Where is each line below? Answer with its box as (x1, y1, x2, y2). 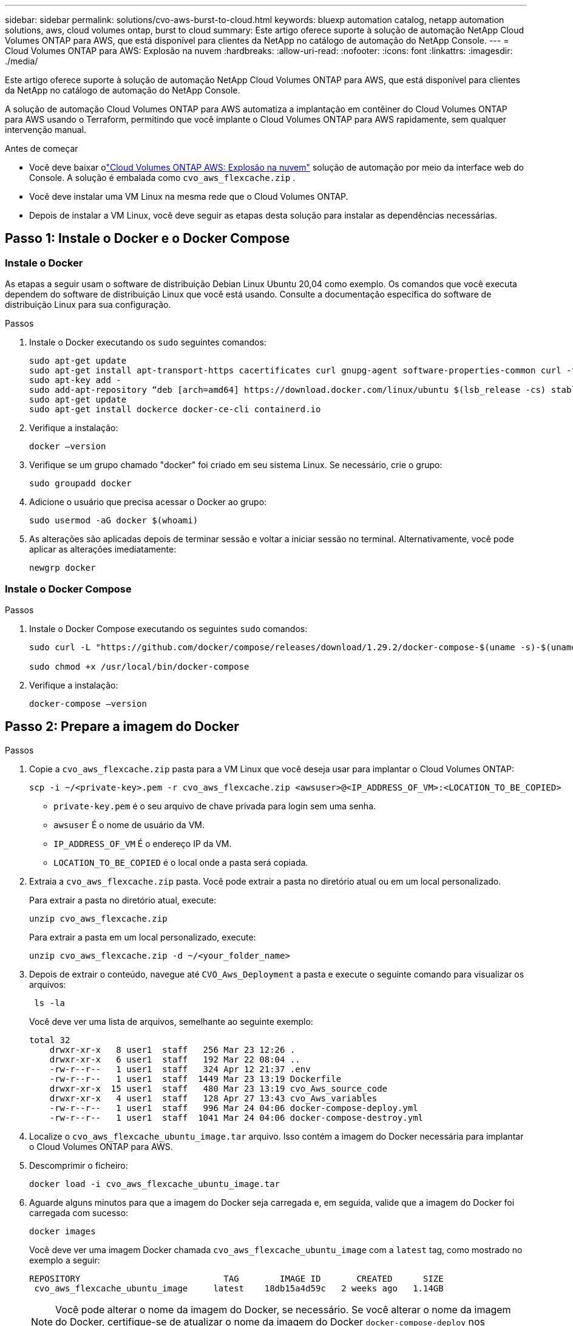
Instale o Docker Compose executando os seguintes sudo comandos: (29, 623, 308, 634)
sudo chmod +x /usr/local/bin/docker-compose (29, 661, 249, 671)
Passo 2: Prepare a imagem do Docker (5, 719, 239, 735)
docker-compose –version (29, 698, 147, 709)
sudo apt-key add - (29, 375, 121, 386)
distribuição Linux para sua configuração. (5, 299, 171, 310)
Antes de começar (5, 143, 78, 154)
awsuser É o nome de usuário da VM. (53, 819, 205, 830)
